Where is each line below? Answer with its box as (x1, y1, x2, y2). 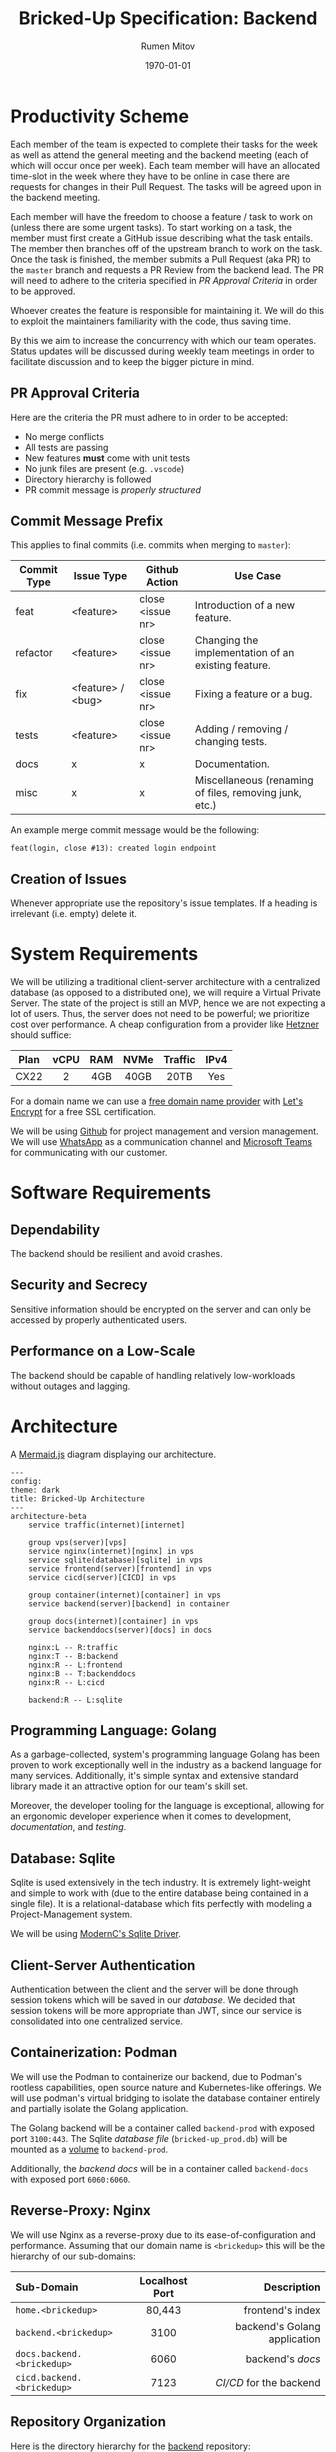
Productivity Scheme (10, 105, 190, 127)
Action (146, 575, 179, 589)
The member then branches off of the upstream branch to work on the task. (10, 242, 323, 254)
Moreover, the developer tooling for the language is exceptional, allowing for (10, 1800, 325, 1812)
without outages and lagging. (10, 1380, 131, 1392)
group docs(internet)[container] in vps (28, 1616, 199, 1626)
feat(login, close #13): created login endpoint (10, 843, 217, 854)
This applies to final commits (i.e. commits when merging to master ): (10, 539, 292, 551)
